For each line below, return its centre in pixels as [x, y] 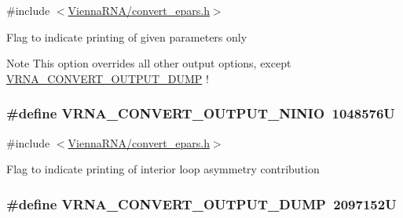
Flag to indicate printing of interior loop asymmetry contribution [163, 169]
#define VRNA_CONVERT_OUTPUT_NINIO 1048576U [201, 113]
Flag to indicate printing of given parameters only [127, 36]
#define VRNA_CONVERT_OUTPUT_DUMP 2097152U [201, 203]
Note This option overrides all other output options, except [149, 63]
